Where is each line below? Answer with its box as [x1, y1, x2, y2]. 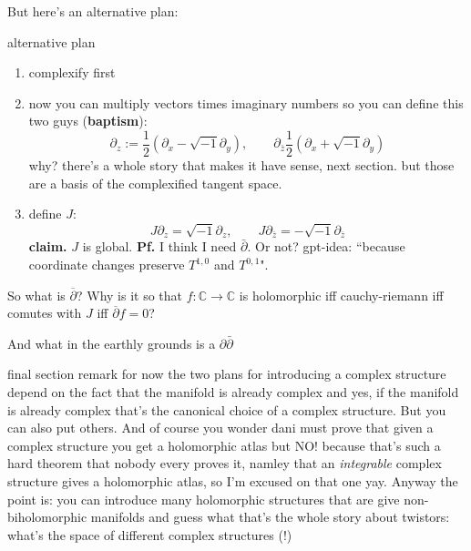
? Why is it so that [76, 285, 183, 304]
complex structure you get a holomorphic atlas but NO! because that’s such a [7, 435, 441, 454]
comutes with [7, 303, 82, 322]
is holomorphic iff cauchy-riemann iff [239, 285, 444, 304]
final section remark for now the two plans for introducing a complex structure [7, 364, 446, 383]
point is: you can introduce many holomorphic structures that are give [7, 489, 400, 508]
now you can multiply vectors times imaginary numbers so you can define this [28, 93, 464, 112]
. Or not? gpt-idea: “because [247, 237, 405, 256]
